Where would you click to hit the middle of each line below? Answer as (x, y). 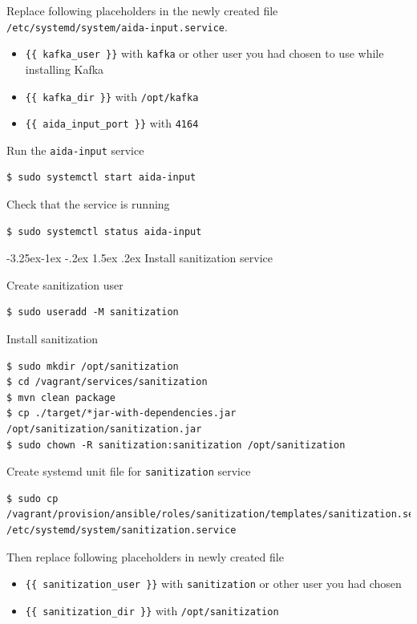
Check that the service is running (88, 204)
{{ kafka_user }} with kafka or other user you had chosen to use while (204, 53)
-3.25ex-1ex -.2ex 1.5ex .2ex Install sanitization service (140, 258)
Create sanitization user (65, 284)
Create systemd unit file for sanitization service (129, 471)
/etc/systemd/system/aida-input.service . (117, 26)
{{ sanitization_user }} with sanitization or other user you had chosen (213, 583)
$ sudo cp (32, 498)
